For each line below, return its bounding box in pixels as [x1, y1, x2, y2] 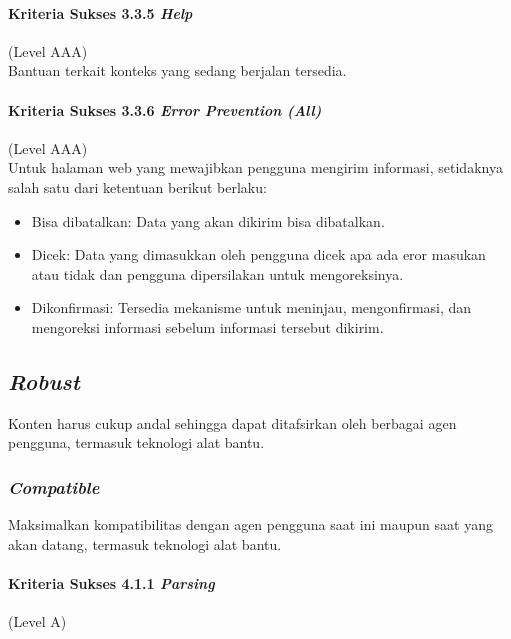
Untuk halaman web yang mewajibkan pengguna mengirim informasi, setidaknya [8, 157, 503, 178]
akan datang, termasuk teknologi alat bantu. [8, 533, 282, 554]
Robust [8, 365, 80, 396]
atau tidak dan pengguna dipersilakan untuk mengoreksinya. [31, 263, 404, 284]
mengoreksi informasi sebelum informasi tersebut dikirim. [31, 316, 384, 337]
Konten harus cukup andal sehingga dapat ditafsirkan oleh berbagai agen [8, 412, 457, 433]
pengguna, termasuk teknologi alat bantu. [8, 432, 265, 453]
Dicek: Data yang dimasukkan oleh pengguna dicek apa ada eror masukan [31, 244, 486, 265]
